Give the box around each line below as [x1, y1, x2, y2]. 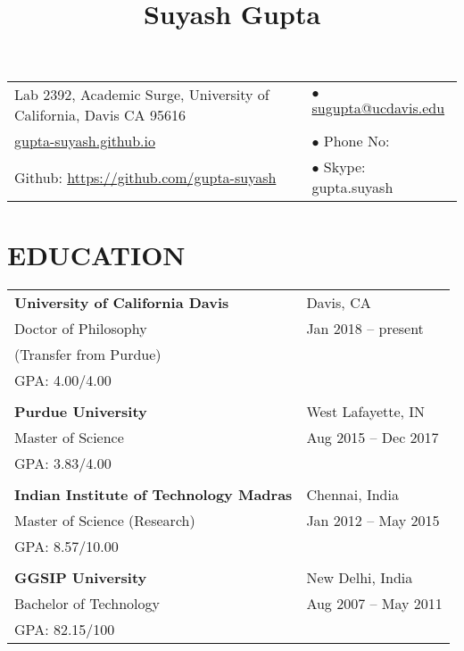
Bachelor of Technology [14, 592, 160, 613]
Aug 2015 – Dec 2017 [306, 426, 439, 447]
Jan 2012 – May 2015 [306, 509, 440, 530]
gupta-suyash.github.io [14, 130, 156, 152]
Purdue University [14, 400, 147, 421]
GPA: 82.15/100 [14, 618, 115, 639]
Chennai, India [306, 483, 399, 505]
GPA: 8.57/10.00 [14, 535, 119, 556]
